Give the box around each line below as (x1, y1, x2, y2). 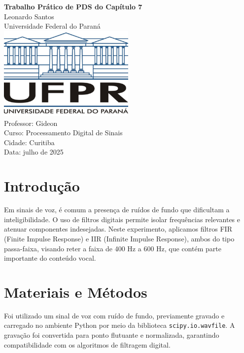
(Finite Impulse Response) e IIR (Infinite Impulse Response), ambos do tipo (4, 233, 235, 243)
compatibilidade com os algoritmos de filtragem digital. (4, 339, 171, 350)
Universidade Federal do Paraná (4, 21, 101, 31)
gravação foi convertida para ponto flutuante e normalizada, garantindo (4, 330, 219, 340)
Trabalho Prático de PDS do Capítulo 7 (4, 1, 142, 11)
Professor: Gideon (4, 118, 58, 128)
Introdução (4, 176, 80, 196)
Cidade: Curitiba (4, 137, 55, 147)
